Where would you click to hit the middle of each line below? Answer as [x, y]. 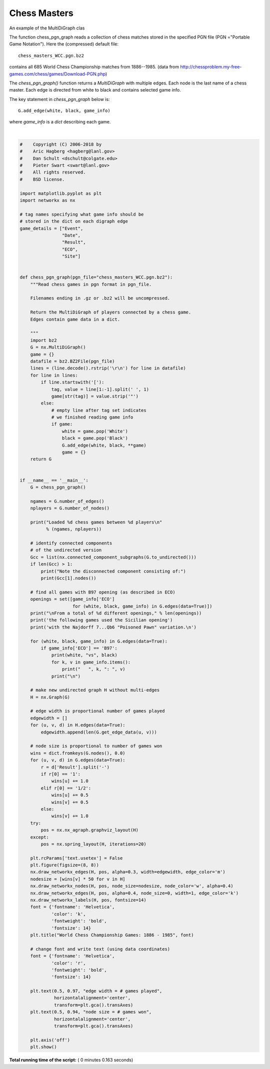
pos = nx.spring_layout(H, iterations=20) [94, 844]
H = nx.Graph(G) [50, 697]
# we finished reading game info [92, 417]
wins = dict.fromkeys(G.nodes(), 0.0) [78, 753]
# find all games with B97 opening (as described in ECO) [103, 592]
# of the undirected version [66, 550]
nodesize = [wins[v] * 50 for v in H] [78, 879]
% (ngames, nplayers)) [74, 529]
